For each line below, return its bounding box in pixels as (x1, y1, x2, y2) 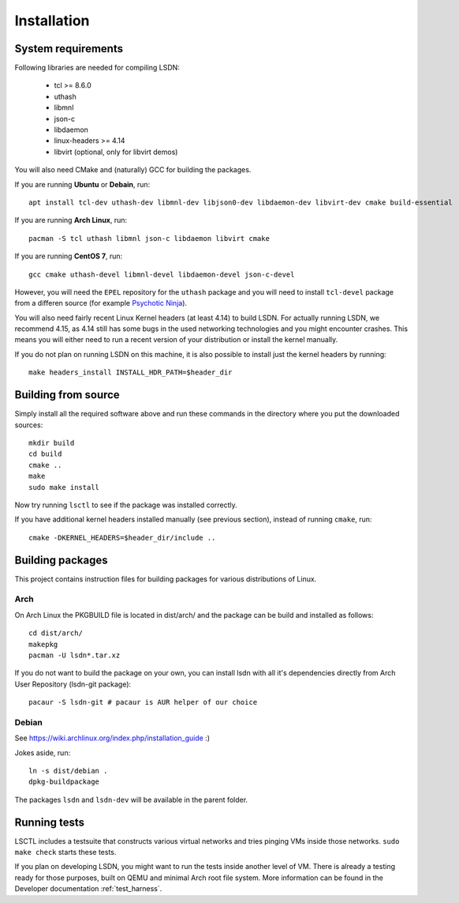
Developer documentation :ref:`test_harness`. (14, 884, 162, 894)
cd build (28, 450, 62, 458)
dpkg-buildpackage (28, 777, 100, 786)
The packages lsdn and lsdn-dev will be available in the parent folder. (14, 795, 248, 804)
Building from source (14, 388, 120, 402)
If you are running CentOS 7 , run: (14, 251, 123, 261)
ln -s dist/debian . (28, 766, 108, 775)
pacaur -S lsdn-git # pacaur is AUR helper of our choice (28, 698, 258, 707)
